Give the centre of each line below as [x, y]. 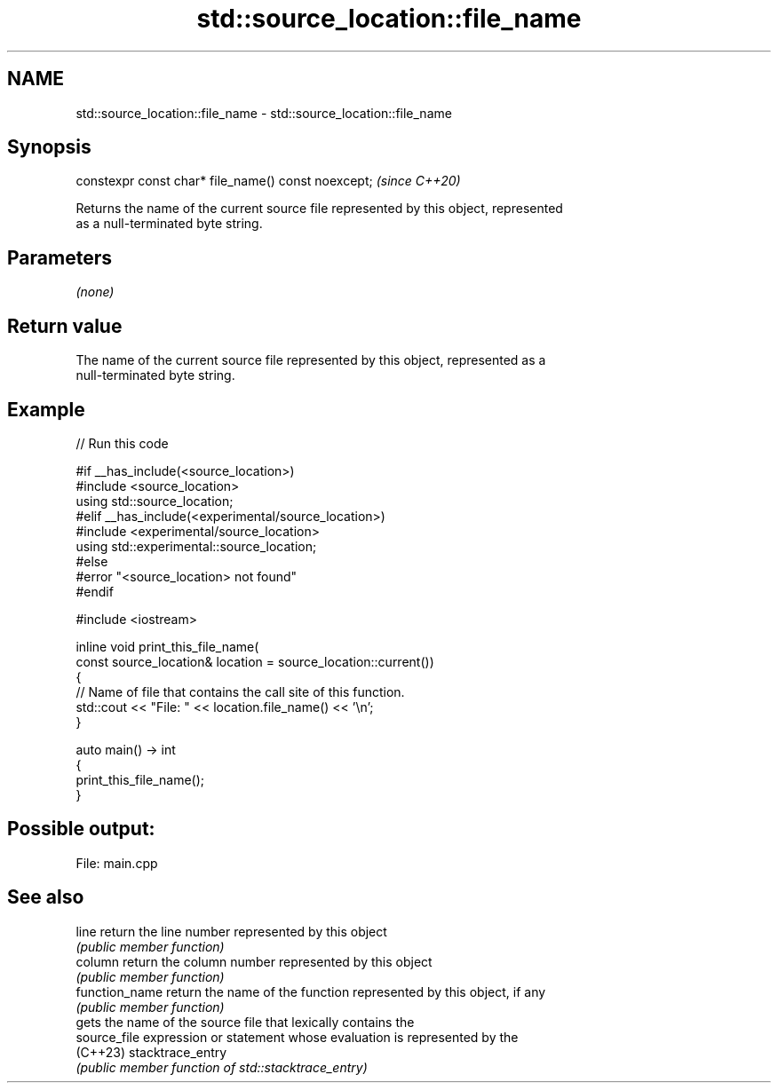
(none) [95, 292]
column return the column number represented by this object [254, 961]
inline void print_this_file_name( [167, 646]
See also [46, 897]
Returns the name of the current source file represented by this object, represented [319, 209]
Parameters [60, 257]
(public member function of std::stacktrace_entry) [222, 1067]
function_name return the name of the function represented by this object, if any [311, 991]
